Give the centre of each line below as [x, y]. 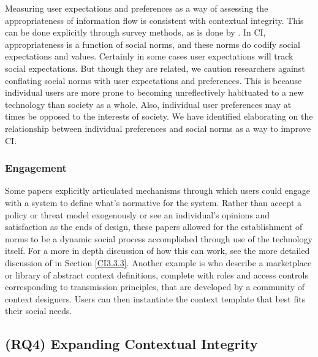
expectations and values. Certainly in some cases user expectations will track [149, 56]
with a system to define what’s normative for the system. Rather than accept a [153, 202]
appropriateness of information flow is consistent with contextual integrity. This [154, 20]
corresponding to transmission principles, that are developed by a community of [155, 287]
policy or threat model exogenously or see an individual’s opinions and [138, 214]
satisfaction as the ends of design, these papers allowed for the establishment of [154, 227]
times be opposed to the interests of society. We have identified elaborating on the [159, 116]
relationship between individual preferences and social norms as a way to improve [158, 128]
